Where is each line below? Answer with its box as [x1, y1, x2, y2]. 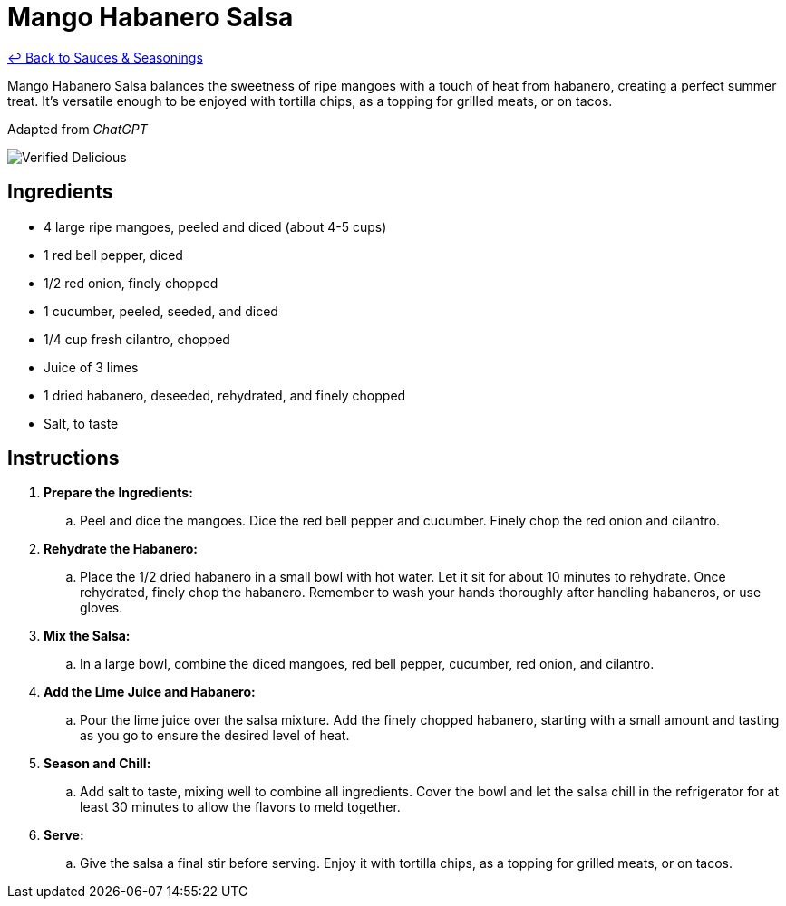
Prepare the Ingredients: [44, 485, 193, 501]
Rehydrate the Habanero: [44, 541, 199, 557]
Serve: [44, 827, 84, 843]
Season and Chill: [44, 756, 151, 772]
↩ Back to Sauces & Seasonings [7, 49, 203, 65]
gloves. [80, 600, 123, 616]
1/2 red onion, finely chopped [44, 275, 218, 291]
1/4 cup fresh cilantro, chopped [44, 331, 230, 347]
